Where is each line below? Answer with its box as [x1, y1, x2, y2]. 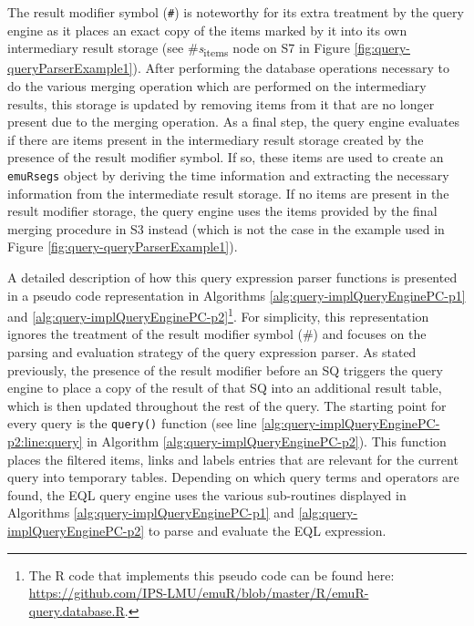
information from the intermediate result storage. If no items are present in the [7, 183, 449, 202]
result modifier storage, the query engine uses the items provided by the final [7, 201, 438, 221]
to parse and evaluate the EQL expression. [148, 521, 386, 539]
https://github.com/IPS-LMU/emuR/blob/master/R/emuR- [28, 583, 369, 602]
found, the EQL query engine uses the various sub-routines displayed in [7, 485, 407, 504]
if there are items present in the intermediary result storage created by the [7, 129, 424, 149]
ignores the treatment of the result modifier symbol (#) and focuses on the [7, 324, 427, 344]
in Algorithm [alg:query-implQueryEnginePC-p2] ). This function [87, 432, 447, 451]
